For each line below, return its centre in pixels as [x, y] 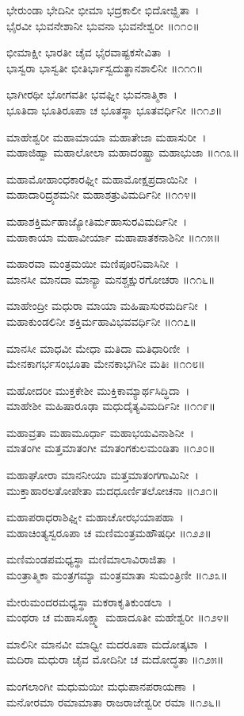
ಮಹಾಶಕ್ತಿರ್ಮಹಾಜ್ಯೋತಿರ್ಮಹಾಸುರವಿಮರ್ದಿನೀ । [97, 221]
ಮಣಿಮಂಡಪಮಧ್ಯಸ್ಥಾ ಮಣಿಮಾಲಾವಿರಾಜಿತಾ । [91, 559]
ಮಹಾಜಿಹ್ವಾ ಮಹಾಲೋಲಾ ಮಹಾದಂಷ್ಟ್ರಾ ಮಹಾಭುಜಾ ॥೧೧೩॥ [123, 152]
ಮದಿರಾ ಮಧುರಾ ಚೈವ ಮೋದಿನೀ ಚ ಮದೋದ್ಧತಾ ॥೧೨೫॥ [115, 659]
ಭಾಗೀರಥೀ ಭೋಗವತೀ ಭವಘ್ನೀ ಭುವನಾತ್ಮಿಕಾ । [92, 94]
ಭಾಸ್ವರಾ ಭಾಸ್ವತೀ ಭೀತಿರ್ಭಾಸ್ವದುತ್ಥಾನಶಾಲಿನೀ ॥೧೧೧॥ [105, 67]
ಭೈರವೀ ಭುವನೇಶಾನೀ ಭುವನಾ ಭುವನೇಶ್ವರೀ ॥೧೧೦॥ [103, 25]
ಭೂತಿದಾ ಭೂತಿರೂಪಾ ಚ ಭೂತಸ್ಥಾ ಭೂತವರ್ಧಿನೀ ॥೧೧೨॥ [114, 109]
